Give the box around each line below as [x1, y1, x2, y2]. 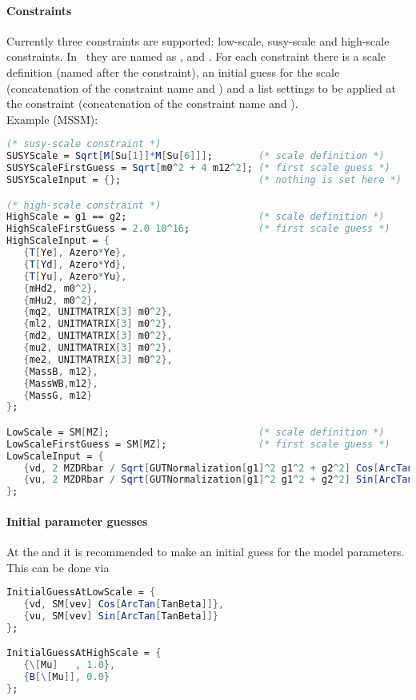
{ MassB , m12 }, [23, 365, 98, 377]
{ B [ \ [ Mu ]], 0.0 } [23, 671, 110, 683]
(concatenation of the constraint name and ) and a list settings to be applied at [6, 79, 396, 96]
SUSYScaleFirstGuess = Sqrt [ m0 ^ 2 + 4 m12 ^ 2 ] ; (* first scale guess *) [6, 162, 390, 174]
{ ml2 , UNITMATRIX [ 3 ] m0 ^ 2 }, [23, 318, 173, 330]
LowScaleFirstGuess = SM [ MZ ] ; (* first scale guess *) [6, 438, 390, 450]
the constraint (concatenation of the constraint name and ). [6, 95, 298, 112]
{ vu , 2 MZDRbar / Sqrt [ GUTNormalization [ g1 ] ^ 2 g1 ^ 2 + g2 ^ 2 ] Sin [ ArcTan [23, 474, 414, 486]
